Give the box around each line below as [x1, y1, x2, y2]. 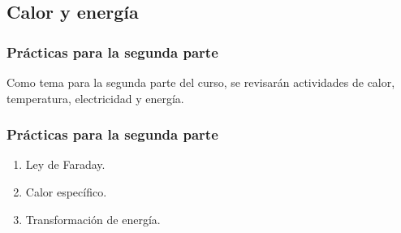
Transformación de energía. [25, 210, 161, 227]
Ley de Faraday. [25, 156, 106, 173]
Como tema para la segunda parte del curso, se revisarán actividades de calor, [6, 74, 395, 90]
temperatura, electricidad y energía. [6, 89, 184, 106]
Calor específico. [25, 183, 107, 200]
